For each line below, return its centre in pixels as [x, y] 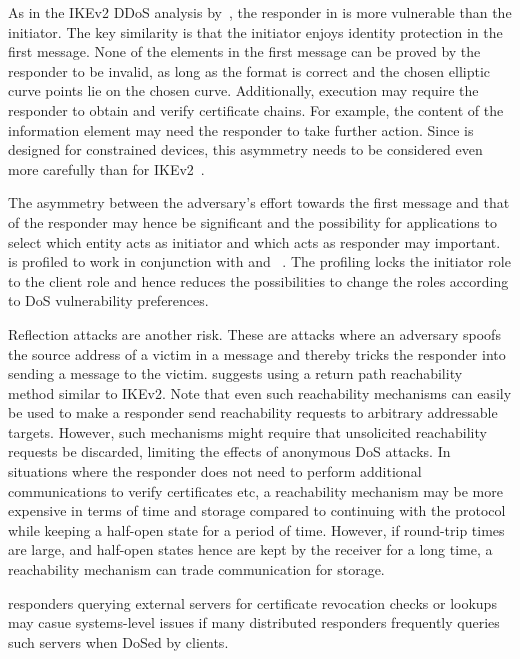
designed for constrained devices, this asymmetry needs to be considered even [245, 149]
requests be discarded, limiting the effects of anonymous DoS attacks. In [229, 451]
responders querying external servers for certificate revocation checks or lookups [252, 602]
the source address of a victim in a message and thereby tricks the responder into [257, 353]
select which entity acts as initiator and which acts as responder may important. [254, 241]
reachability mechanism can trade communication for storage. [196, 569]
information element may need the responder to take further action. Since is [241, 129]
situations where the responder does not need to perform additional [215, 471]
